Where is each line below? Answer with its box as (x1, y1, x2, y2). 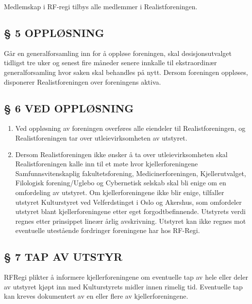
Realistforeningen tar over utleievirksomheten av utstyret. (15, 132, 187, 143)
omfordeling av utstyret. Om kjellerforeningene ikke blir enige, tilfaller (15, 187, 224, 197)
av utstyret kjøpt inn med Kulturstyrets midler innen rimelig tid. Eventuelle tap (4, 281, 243, 291)
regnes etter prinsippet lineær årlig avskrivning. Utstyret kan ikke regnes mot (15, 215, 246, 226)
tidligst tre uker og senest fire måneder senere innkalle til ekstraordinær (4, 57, 217, 68)
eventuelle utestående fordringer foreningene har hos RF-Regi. (15, 225, 200, 235)
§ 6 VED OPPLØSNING (4, 100, 134, 115)
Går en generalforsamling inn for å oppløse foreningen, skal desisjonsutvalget (4, 48, 232, 58)
